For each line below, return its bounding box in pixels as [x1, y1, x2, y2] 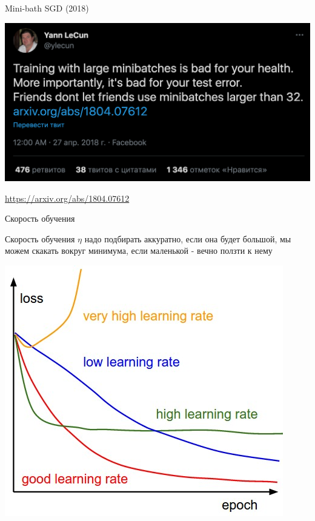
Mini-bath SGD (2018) [5, 2, 89, 14]
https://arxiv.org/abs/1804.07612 [5, 191, 130, 204]
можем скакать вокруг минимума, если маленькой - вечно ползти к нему [5, 244, 273, 257]
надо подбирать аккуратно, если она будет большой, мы [84, 232, 291, 245]
